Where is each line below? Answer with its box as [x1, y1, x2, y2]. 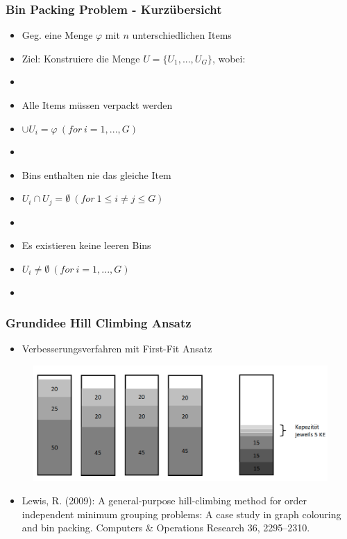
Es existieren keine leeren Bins [22, 238, 151, 253]
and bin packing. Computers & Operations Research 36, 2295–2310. [22, 520, 310, 535]
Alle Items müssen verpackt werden [22, 98, 173, 112]
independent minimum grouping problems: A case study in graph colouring [22, 506, 341, 521]
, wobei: [212, 51, 246, 65]
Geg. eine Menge [22, 28, 93, 42]
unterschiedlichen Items [132, 28, 232, 42]
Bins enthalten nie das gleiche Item [22, 167, 171, 182]
